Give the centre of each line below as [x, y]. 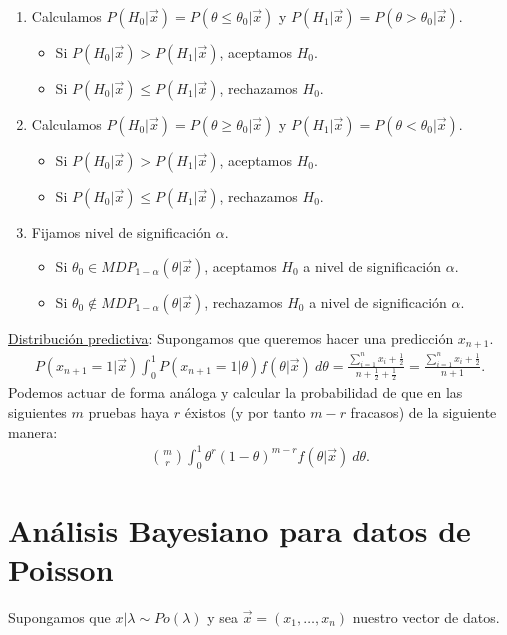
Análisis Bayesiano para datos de [239, 529]
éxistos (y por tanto [245, 412]
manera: [33, 431]
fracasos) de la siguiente [423, 412]
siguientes [37, 412]
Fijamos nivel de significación [121, 232]
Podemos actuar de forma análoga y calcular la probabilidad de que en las [235, 392]
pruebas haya [129, 412]
